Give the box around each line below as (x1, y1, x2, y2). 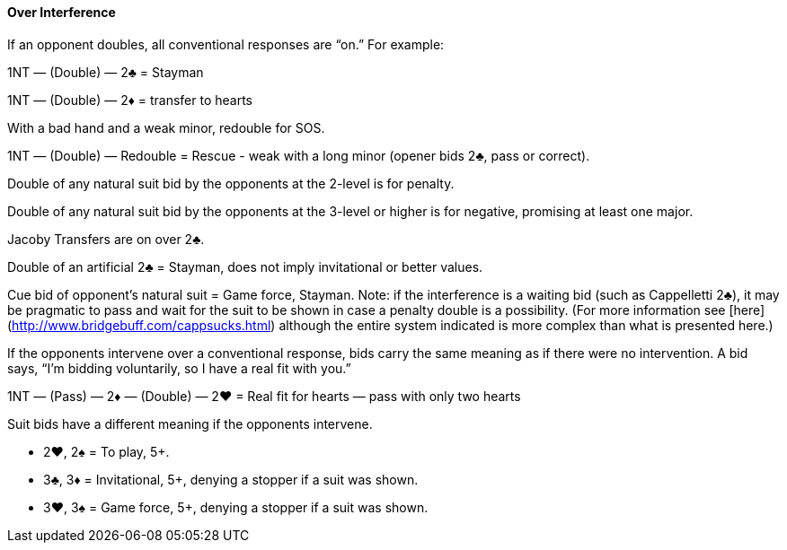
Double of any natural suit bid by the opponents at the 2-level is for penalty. (7, 175, 455, 191)
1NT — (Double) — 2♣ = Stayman (7, 64, 204, 80)
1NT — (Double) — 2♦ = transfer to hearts (7, 92, 253, 108)
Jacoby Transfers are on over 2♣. (7, 231, 205, 247)
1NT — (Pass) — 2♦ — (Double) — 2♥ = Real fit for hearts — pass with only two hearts (7, 388, 521, 404)
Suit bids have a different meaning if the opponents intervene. (7, 415, 373, 432)
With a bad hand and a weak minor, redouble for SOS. (7, 119, 325, 135)
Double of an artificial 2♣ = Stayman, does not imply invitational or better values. (7, 258, 483, 275)
